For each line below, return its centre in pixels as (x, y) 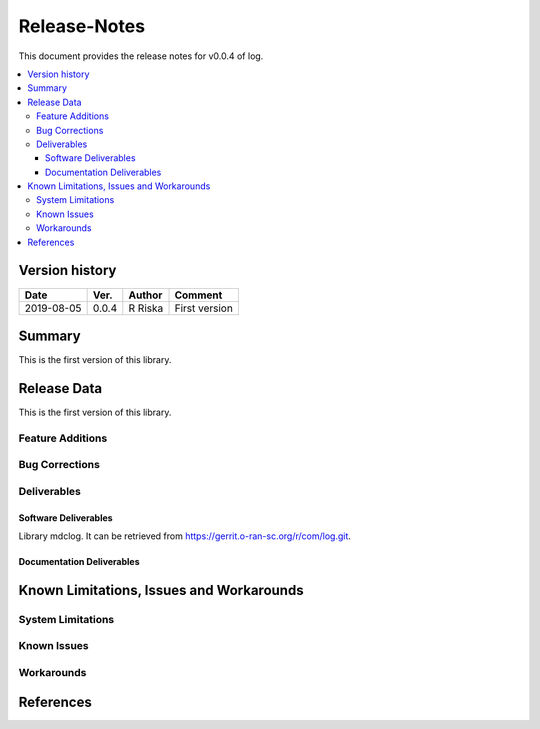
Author (145, 295)
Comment (198, 295)
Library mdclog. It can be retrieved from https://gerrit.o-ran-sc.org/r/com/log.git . (185, 536)
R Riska (146, 308)
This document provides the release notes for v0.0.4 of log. (141, 56)
